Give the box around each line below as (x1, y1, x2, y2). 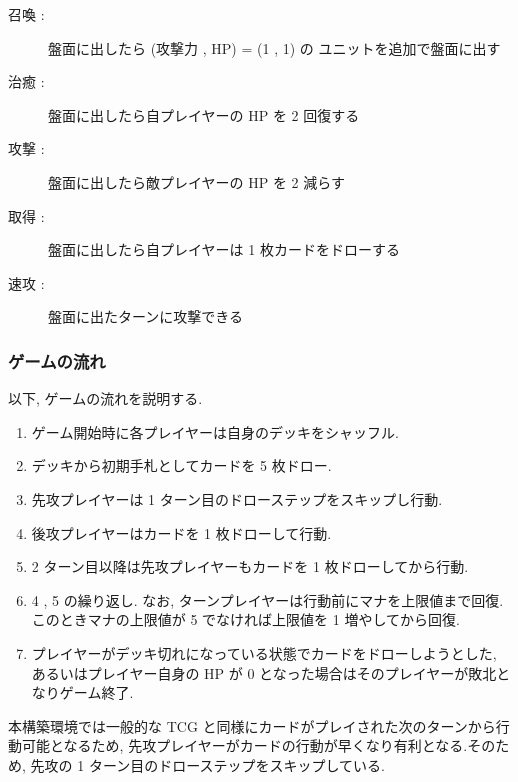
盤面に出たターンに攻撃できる (48, 306, 244, 327)
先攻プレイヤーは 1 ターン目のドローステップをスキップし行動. (31, 488, 443, 509)
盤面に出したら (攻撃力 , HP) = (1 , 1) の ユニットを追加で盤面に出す (48, 37, 501, 58)
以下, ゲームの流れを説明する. (8, 388, 203, 409)
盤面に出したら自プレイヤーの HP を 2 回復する (48, 104, 360, 125)
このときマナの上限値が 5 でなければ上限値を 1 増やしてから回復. (31, 609, 460, 630)
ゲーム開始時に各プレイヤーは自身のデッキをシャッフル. (31, 421, 399, 442)
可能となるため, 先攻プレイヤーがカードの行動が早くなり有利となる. (21, 735, 468, 756)
